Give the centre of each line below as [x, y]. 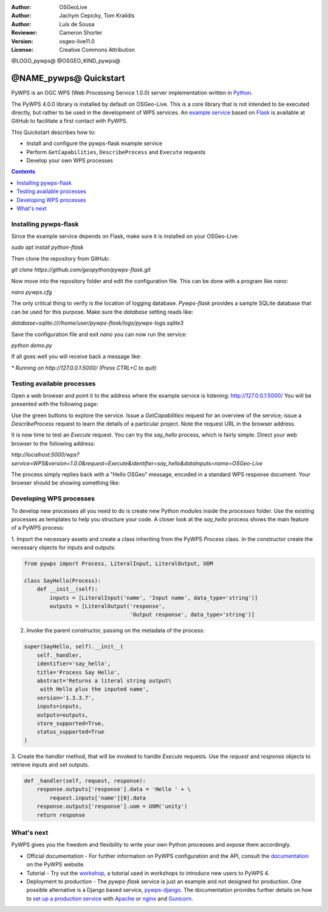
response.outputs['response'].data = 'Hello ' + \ [114, 789]
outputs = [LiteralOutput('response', [107, 606]
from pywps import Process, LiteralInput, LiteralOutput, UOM [118, 564]
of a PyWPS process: [38, 528]
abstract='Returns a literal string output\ [104, 681]
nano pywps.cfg [32, 292]
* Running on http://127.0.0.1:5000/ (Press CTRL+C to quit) [84, 368]
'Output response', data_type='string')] [192, 615]
